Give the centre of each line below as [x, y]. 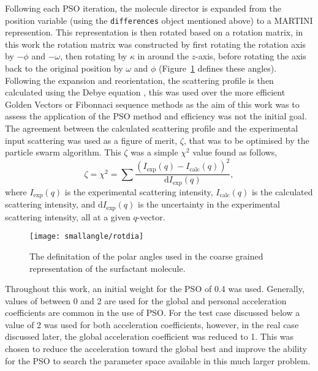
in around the [163, 56]
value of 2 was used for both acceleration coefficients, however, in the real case [152, 324]
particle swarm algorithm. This [63, 152]
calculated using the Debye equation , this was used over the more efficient [145, 92]
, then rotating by [94, 56]
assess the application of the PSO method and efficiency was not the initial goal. [156, 116]
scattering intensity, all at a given [68, 216]
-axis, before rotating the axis [251, 56]
